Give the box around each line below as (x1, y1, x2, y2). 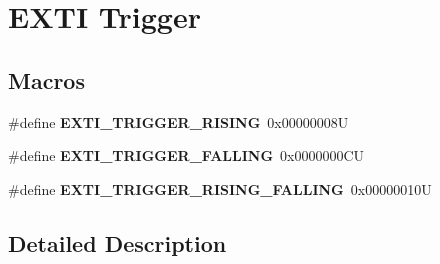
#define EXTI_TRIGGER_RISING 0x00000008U (8, 111, 349, 132)
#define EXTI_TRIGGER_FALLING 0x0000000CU (8, 145, 365, 166)
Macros (8, 64, 85, 95)
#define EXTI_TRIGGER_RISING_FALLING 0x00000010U (8, 178, 432, 199)
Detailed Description (8, 227, 227, 258)
